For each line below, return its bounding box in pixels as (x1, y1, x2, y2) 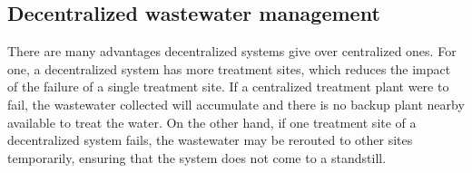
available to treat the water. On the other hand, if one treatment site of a (7, 112, 417, 131)
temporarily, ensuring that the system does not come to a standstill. (7, 148, 387, 167)
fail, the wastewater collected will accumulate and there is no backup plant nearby (7, 94, 465, 113)
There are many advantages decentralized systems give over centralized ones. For (7, 42, 457, 61)
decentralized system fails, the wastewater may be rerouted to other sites (7, 130, 413, 149)
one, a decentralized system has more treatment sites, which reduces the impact (7, 59, 451, 78)
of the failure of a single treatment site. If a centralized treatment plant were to (7, 77, 449, 96)
